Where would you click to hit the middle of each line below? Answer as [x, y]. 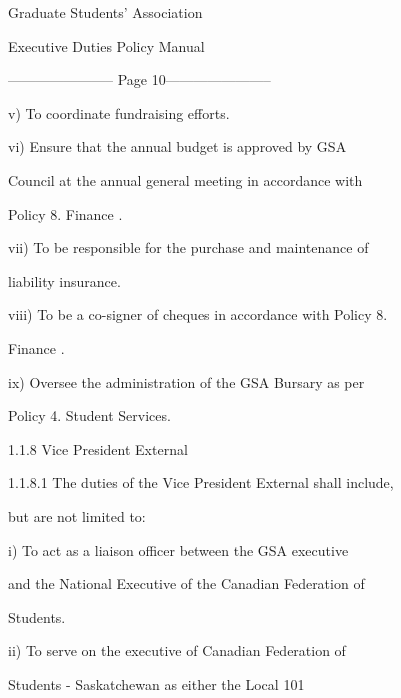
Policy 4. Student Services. [89, 415]
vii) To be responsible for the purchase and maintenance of [188, 247]
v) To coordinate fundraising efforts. [119, 112]
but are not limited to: [77, 515]
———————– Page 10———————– [139, 79]
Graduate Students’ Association [105, 12]
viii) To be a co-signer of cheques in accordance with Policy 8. [198, 314]
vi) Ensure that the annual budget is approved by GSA [177, 146]
